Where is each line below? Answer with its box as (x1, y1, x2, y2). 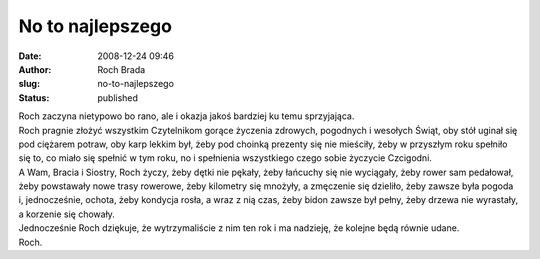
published (97, 91, 139, 104)
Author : (18, 63, 52, 75)
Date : (18, 50, 42, 62)
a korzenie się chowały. (18, 208, 115, 220)
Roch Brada (97, 63, 146, 75)
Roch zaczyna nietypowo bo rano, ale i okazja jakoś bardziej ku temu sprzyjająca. (18, 110, 355, 122)
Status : (18, 91, 50, 104)
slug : (18, 78, 40, 90)
